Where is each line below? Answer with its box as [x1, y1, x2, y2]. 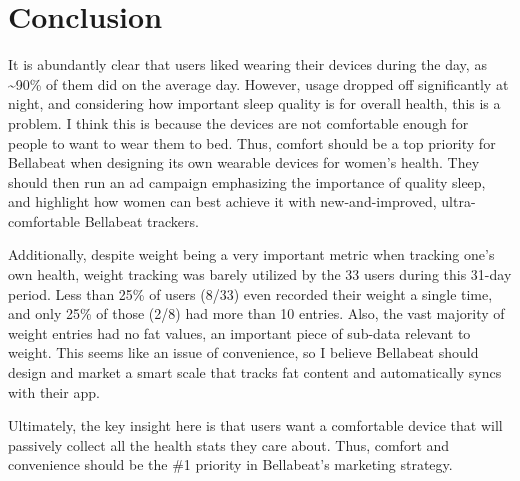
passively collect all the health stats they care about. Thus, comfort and [8, 434, 450, 455]
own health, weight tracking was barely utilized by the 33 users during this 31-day [8, 264, 512, 285]
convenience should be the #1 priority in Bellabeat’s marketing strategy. [8, 454, 453, 475]
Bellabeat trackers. [84, 210, 199, 231]
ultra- [441, 191, 476, 212]
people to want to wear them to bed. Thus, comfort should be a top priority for [8, 132, 496, 153]
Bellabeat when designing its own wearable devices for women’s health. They [8, 152, 480, 173]
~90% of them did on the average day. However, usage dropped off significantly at [8, 73, 509, 94]
